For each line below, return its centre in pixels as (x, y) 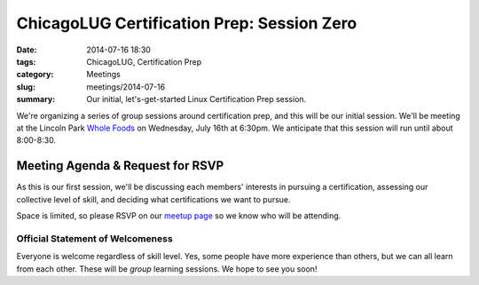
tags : (26, 61)
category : (35, 75)
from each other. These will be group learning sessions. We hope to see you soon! (167, 269)
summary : (36, 99)
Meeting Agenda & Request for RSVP (120, 166)
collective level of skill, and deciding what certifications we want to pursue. (154, 199)
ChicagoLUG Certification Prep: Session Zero (187, 23)
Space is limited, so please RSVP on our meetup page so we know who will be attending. (179, 215)
